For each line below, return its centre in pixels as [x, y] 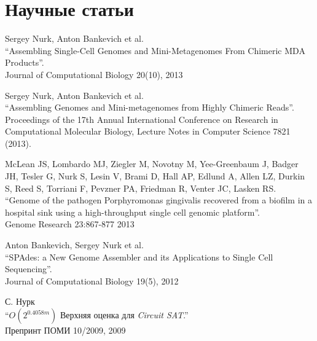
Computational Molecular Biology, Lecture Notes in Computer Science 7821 [148, 131]
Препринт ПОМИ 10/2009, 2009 [65, 330]
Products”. [25, 62]
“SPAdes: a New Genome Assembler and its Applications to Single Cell [139, 257]
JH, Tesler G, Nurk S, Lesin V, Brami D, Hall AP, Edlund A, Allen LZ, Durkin [155, 176]
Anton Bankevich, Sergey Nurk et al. [74, 245]
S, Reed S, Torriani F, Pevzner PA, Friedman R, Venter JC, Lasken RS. [141, 188]
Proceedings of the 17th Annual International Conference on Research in [142, 119]
